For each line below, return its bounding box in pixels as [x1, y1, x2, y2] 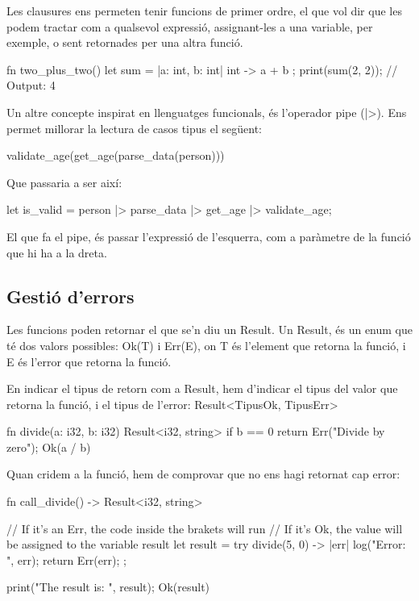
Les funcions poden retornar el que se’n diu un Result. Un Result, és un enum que [6, 321, 413, 338]
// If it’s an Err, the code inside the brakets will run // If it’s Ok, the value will [6, 520, 403, 536]
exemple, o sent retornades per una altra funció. [6, 34, 243, 51]
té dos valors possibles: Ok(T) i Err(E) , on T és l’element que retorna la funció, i [6, 336, 406, 353]
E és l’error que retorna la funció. [6, 353, 172, 369]
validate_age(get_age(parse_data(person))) [6, 147, 225, 164]
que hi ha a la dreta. [6, 244, 107, 261]
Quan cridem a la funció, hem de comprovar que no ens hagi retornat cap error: [6, 465, 400, 482]
